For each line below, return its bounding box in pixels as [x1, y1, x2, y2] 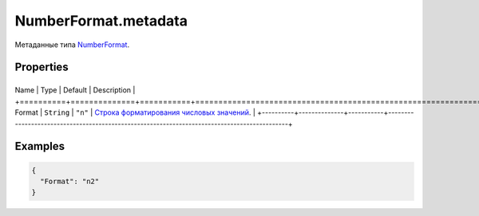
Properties [14, 61, 69, 74]
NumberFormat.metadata [14, 12, 188, 29]
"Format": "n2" [40, 177, 100, 187]
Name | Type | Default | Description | [14, 85, 136, 95]
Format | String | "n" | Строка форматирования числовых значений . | [14, 108, 255, 117]
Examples [14, 139, 65, 153]
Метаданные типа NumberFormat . [14, 40, 130, 49]
